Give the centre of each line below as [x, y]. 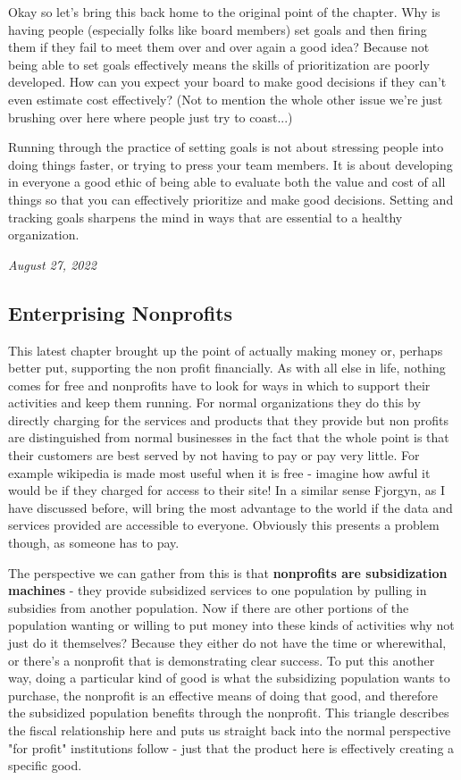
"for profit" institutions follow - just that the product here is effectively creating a [231, 747]
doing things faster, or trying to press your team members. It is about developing [230, 164]
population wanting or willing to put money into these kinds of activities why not [231, 625]
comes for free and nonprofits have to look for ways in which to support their [219, 385]
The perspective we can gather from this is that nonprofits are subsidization [228, 572]
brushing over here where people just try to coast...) [151, 117]
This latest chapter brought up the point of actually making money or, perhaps [226, 350]
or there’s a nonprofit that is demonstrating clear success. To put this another [222, 660]
